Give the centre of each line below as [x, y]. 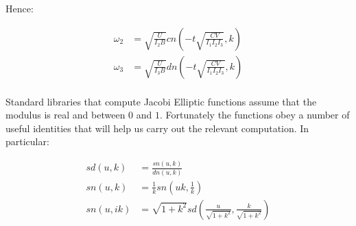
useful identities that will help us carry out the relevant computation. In [157, 128]
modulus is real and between [66, 115]
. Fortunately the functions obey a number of [254, 115]
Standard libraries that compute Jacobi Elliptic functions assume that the [161, 101]
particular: [27, 141]
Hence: [20, 8]
